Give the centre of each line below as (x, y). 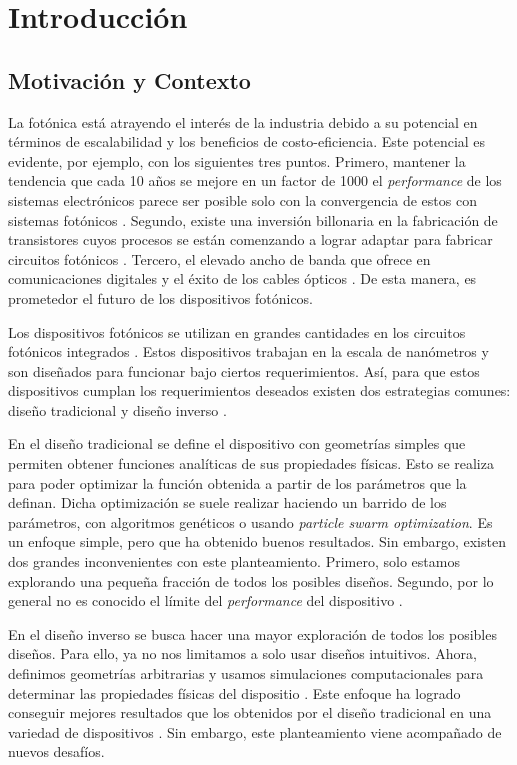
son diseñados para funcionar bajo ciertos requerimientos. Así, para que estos (244, 370)
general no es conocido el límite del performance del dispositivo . (205, 600)
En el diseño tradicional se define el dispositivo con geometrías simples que (237, 443)
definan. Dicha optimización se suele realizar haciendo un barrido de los (227, 502)
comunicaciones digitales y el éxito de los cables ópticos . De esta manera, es (242, 278)
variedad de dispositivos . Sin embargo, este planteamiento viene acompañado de (255, 731)
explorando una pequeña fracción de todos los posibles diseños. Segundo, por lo (251, 580)
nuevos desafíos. (56, 751)
